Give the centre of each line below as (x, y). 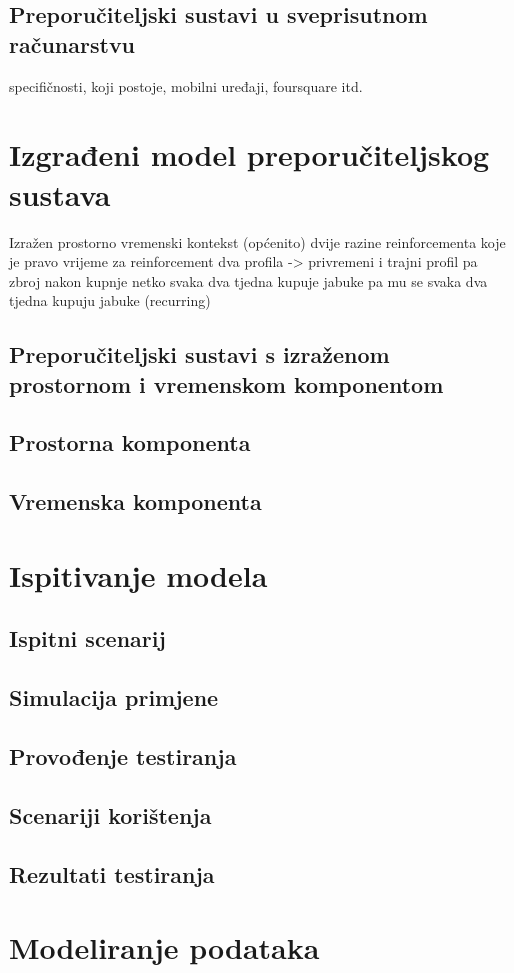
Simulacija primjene (114, 697)
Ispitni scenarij (87, 638)
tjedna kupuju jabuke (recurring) (110, 300)
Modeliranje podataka (164, 947)
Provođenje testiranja (123, 755)
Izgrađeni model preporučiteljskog (249, 154)
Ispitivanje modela (138, 574)
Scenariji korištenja (110, 814)
